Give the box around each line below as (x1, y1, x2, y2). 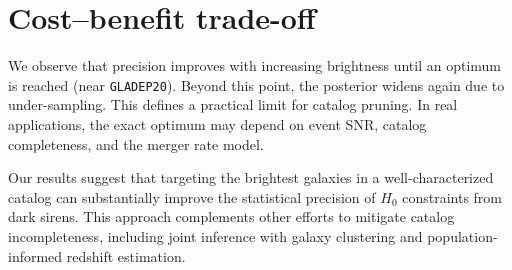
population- (427, 225, 498, 246)
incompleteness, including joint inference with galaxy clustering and (8, 225, 423, 246)
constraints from (402, 186, 503, 207)
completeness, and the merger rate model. (8, 133, 264, 154)
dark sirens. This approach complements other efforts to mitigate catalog (8, 206, 455, 227)
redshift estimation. (66, 245, 186, 266)
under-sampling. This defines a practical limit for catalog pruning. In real (8, 94, 458, 115)
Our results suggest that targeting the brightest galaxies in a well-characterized (8, 167, 494, 188)
